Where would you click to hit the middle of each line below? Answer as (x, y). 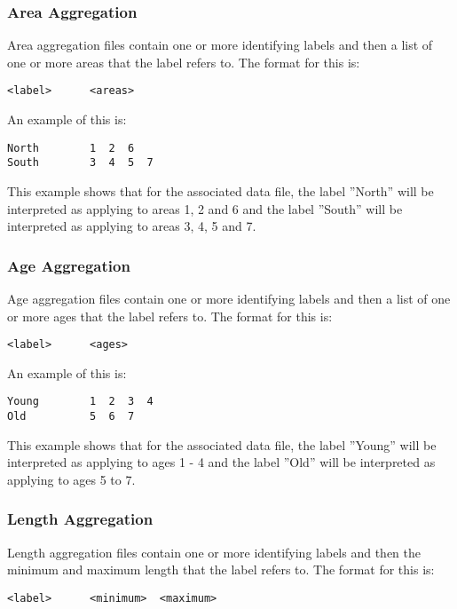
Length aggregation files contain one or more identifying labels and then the (214, 552)
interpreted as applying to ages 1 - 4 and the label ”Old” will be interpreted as (221, 462)
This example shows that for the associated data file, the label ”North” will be (221, 190)
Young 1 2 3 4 (80, 402)
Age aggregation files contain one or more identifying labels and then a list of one (229, 298)
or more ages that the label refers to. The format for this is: (170, 316)
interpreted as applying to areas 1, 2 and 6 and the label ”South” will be (205, 208)
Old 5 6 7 (71, 417)
